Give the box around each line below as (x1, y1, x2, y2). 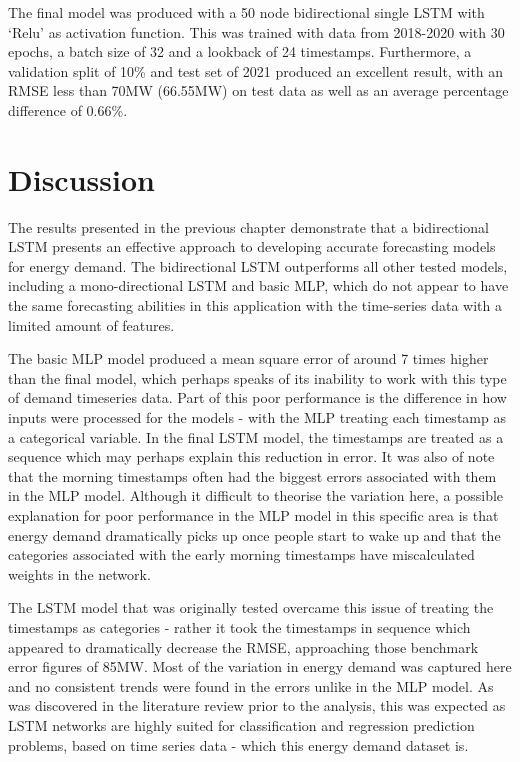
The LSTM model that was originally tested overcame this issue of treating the (8, 597, 494, 618)
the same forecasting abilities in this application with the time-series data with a (8, 295, 503, 316)
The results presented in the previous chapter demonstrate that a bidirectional (8, 216, 489, 237)
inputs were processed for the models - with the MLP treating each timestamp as (8, 407, 506, 428)
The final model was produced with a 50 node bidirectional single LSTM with (8, 2, 485, 22)
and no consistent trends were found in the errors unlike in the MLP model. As (8, 675, 494, 696)
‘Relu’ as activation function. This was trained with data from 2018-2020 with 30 (8, 21, 505, 42)
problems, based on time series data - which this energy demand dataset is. (8, 734, 469, 755)
